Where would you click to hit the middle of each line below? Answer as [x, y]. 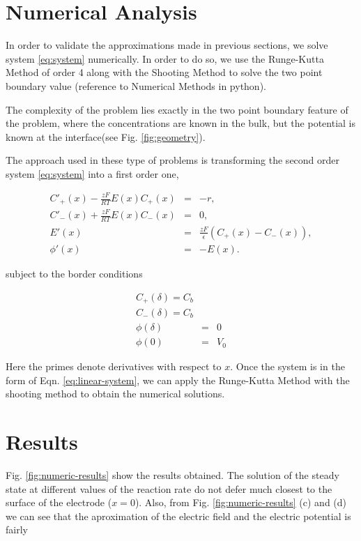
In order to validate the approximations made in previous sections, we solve [167, 45]
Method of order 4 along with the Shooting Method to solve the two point [164, 72]
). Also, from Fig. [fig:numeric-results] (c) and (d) [241, 502]
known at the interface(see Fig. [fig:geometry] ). [106, 136]
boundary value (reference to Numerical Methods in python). [136, 85]
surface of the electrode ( [59, 502]
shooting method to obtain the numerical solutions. [115, 394]
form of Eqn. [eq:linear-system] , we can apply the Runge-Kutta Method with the [178, 380]
